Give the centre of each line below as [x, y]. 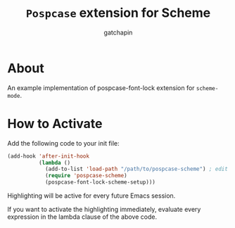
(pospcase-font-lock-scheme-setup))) [100, 182]
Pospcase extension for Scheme [118, 13]
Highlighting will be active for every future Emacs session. [91, 196]
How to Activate [55, 123]
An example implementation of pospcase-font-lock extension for [101, 88]
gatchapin [118, 32]
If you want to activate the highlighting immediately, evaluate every [104, 209]
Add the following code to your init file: [63, 143]
